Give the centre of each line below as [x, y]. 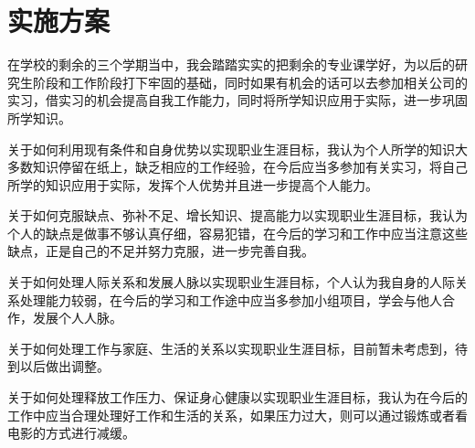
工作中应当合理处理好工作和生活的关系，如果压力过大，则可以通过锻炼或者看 [237, 415]
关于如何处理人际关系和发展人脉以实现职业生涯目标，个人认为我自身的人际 [231, 282]
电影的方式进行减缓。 [71, 433]
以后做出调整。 [64, 366]
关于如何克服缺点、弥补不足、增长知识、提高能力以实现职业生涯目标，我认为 [237, 215]
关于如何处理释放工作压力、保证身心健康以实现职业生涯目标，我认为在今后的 [237, 397]
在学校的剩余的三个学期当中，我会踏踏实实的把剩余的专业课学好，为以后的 [231, 64]
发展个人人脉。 [77, 318]
